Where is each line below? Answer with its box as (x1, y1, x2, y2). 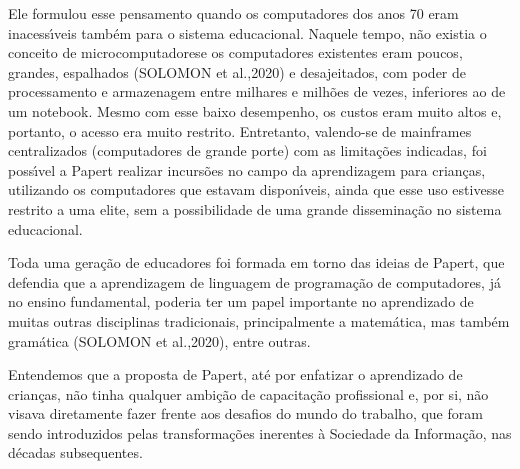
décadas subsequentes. (8, 442, 143, 463)
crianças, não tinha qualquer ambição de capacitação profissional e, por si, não (8, 383, 489, 404)
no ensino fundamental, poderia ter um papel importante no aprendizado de (8, 291, 474, 312)
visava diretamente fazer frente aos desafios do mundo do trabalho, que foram (8, 403, 483, 424)
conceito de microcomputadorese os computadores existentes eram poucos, (8, 42, 463, 63)
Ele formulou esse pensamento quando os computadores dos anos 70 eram (8, 3, 459, 23)
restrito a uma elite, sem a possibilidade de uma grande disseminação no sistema (8, 198, 502, 219)
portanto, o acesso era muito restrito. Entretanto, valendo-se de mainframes (8, 120, 472, 141)
